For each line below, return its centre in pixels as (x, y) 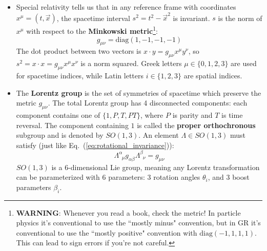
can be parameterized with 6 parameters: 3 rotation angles (108, 177)
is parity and (192, 114)
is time (232, 114)
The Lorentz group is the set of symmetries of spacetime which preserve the (139, 92)
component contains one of (58, 114)
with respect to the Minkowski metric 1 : (92, 30)
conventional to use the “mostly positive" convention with (107, 232)
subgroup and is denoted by (60, 135)
